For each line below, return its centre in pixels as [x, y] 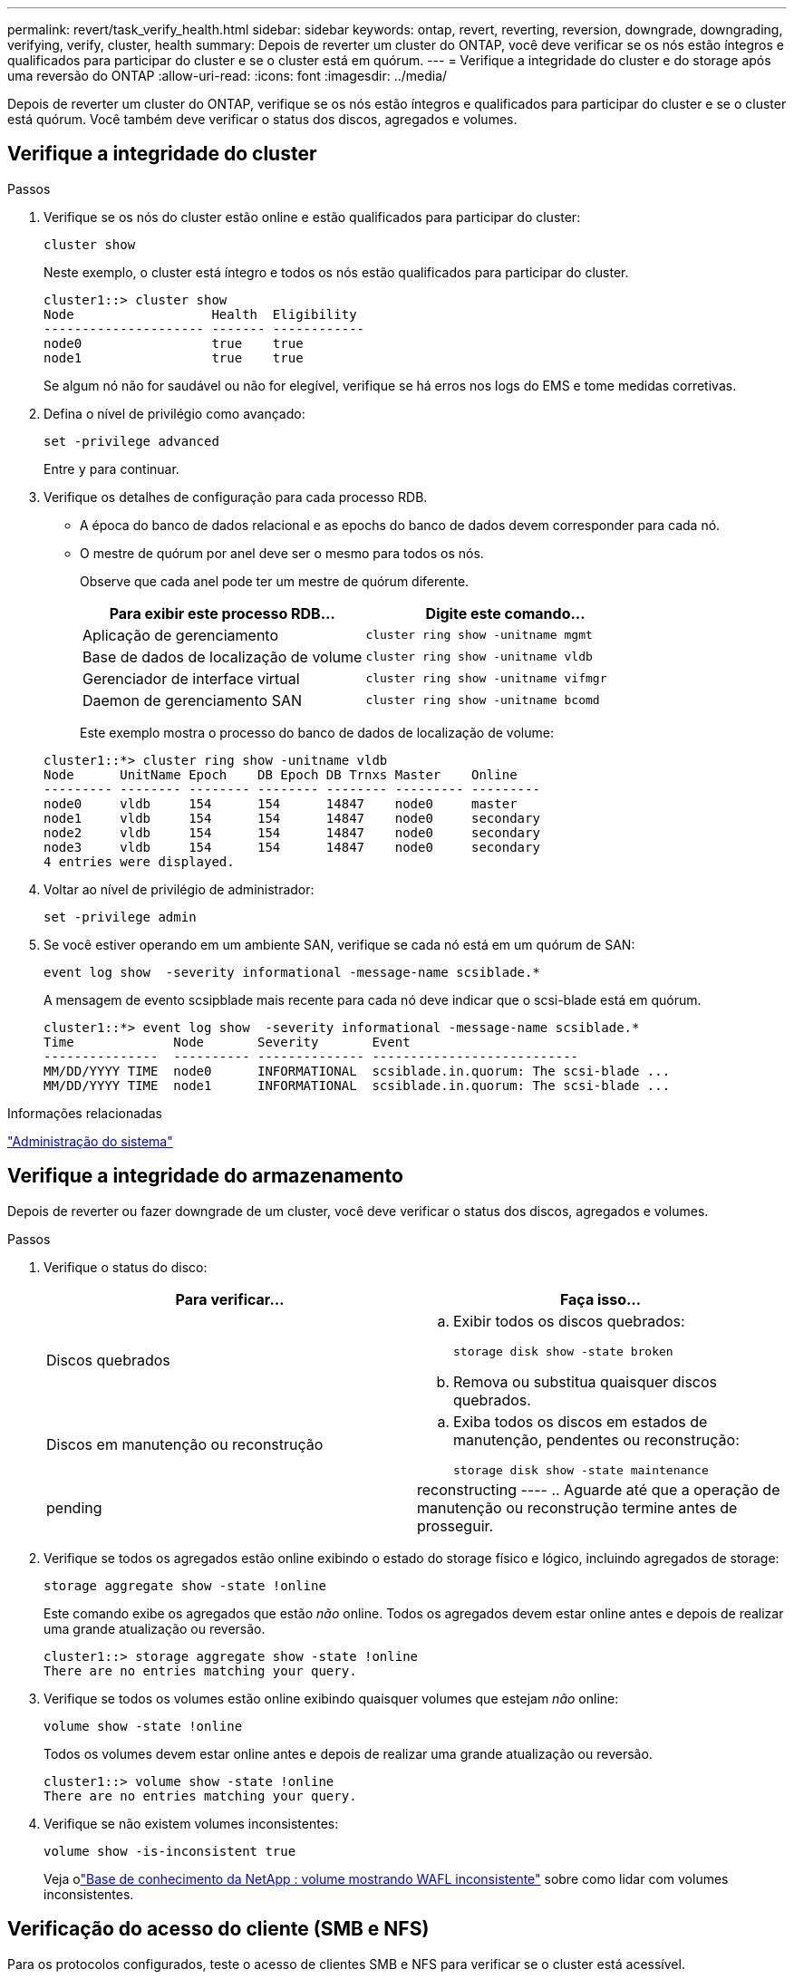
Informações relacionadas [85, 1113]
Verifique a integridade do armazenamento [205, 1176]
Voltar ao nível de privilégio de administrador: [179, 889]
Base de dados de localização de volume [223, 656]
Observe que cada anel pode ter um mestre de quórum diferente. [275, 581]
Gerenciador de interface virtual [191, 678]
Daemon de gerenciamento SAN [193, 700]
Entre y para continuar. [111, 468]
